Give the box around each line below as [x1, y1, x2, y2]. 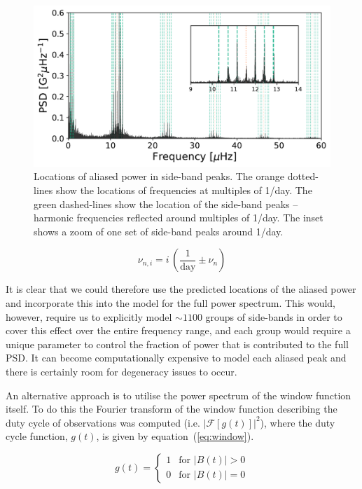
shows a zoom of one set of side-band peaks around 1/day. [34, 223, 284, 238]
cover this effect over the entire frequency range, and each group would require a [6, 323, 351, 338]
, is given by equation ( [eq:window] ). [96, 429, 254, 443]
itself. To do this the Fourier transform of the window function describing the [6, 401, 337, 416]
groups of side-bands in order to [205, 309, 342, 324]
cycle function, [6, 429, 68, 443]
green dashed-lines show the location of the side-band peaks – [34, 196, 298, 211]
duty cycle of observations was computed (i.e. [6, 415, 200, 429]
